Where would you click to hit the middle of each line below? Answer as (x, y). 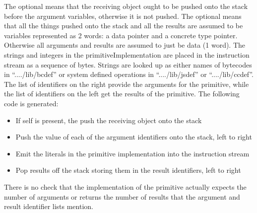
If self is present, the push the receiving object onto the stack (109, 120)
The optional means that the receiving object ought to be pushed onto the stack (126, 6)
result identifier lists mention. (49, 206)
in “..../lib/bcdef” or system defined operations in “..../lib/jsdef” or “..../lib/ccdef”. (129, 74)
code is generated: (31, 103)
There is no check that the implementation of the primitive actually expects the (125, 186)
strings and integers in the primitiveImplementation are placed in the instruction (127, 54)
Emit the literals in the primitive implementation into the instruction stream (132, 153)
